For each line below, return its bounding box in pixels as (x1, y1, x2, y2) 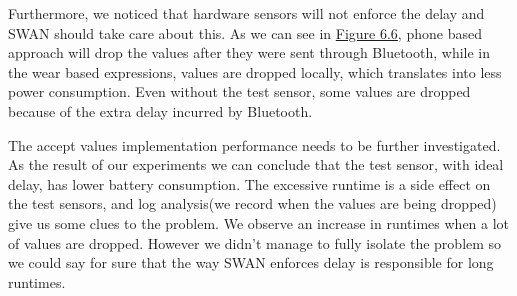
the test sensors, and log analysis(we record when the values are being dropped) (8, 193, 497, 214)
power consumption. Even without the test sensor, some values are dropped (8, 81, 471, 102)
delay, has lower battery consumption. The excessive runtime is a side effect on (8, 173, 491, 194)
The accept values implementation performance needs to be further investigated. (8, 134, 501, 155)
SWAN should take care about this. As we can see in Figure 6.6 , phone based (8, 22, 482, 43)
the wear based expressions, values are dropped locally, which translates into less (8, 61, 502, 82)
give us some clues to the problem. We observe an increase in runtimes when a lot (8, 212, 510, 233)
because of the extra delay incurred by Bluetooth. (8, 100, 313, 121)
